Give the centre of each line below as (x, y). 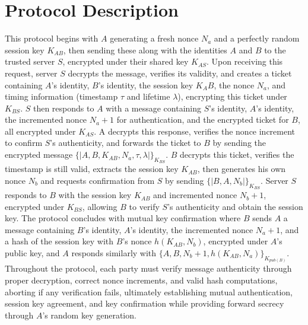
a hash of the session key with (59, 241)
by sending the (239, 143)
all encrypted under (40, 131)
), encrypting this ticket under (232, 96)
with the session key (95, 195)
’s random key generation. (89, 315)
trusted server (30, 61)
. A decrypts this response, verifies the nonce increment (195, 131)
